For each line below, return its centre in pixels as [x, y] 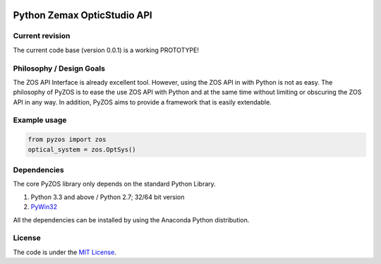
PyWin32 [44, 207]
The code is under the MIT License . [65, 252]
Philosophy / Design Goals [59, 68]
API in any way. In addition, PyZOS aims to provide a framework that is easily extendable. [142, 102]
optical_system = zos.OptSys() [82, 149]
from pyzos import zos [67, 140]
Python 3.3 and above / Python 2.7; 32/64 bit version [108, 197]
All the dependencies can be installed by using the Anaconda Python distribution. [131, 220]
